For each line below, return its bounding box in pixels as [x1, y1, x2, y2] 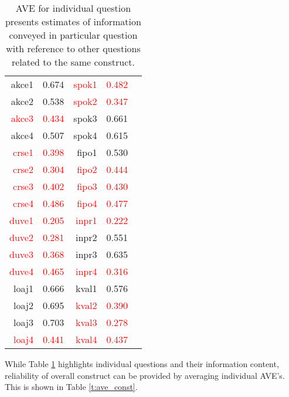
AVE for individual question [15, 1, 131, 15]
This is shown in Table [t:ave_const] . [5, 381, 138, 393]
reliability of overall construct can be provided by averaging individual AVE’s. [5, 369, 285, 381]
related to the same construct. [11, 55, 135, 69]
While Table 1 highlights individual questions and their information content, [5, 358, 279, 369]
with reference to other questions [6, 42, 141, 55]
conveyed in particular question [9, 28, 138, 42]
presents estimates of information [5, 15, 141, 28]
